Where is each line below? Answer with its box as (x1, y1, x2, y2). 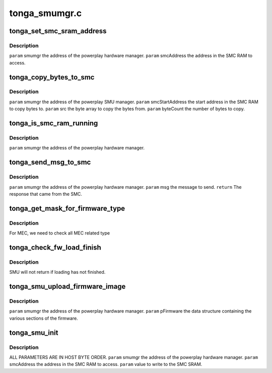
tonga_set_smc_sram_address (9, 27, 107, 35)
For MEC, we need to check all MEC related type (9, 230, 110, 236)
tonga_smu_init (9, 328, 58, 337)
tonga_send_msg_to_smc (9, 158, 91, 167)
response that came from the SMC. (9, 191, 83, 197)
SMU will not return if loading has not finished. (9, 269, 106, 275)
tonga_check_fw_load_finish (9, 243, 102, 252)
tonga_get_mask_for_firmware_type (9, 204, 125, 212)
